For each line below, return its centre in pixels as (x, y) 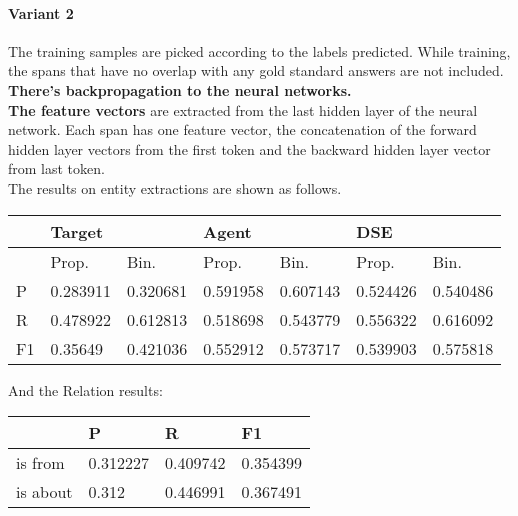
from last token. (56, 168)
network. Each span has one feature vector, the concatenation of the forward (242, 129)
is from (40, 463)
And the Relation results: (85, 389)
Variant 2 (41, 12)
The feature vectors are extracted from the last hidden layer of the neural (243, 109)
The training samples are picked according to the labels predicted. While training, (259, 50)
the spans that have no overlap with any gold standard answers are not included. (256, 70)
